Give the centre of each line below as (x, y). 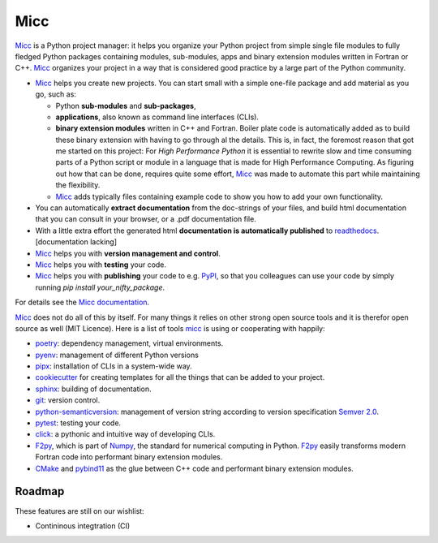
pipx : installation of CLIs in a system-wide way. (114, 366)
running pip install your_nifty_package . (100, 287)
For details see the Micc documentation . (82, 302)
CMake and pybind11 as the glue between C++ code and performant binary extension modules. (195, 468)
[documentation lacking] (76, 242)
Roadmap (40, 491)
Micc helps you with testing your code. (101, 265)
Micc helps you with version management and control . (128, 253)
